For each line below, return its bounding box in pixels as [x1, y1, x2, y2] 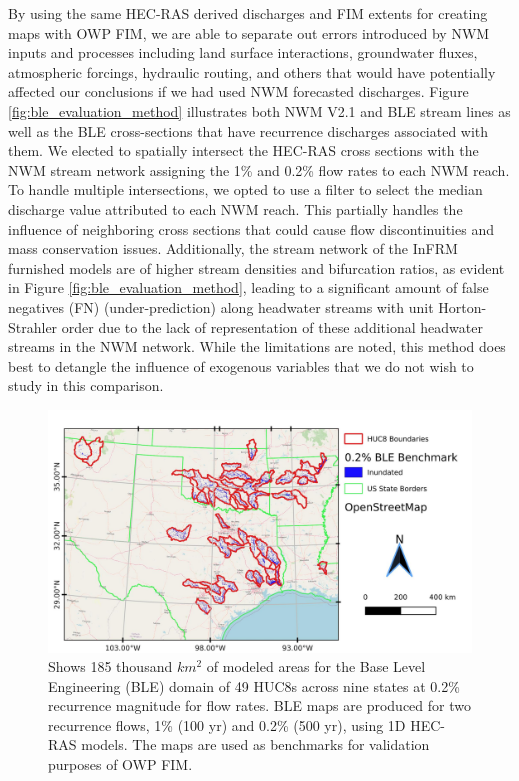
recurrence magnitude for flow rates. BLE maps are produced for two [48, 695, 471, 716]
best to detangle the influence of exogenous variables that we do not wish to [8, 355, 474, 376]
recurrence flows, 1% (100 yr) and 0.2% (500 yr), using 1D [48, 714, 406, 735]
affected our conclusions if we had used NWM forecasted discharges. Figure [8, 81, 469, 102]
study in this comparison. [8, 375, 164, 396]
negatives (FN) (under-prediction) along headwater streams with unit [8, 296, 434, 317]
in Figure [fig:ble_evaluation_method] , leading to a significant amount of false [8, 277, 489, 298]
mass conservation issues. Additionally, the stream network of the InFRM [8, 238, 458, 259]
